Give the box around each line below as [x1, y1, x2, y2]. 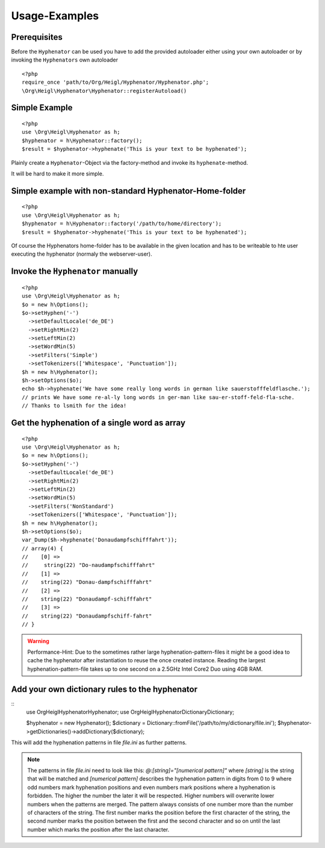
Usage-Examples [11, 9, 99, 22]
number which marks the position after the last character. [27, 826, 170, 833]
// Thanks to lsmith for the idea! [22, 402, 127, 410]
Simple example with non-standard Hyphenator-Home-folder [11, 186, 246, 196]
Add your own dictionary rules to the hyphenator [11, 684, 198, 694]
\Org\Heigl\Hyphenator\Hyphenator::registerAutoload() [22, 87, 187, 94]
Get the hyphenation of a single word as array [11, 418, 186, 428]
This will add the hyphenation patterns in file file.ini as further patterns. [11, 739, 187, 746]
